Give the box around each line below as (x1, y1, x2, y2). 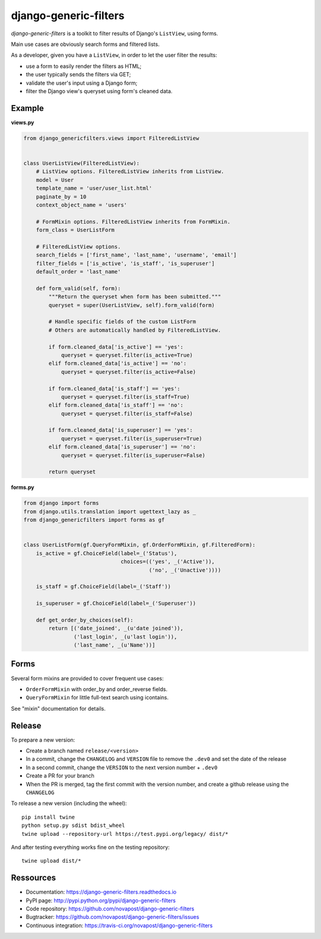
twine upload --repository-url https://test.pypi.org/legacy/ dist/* (21, 830, 229, 837)
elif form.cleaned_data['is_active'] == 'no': (48, 360, 187, 367)
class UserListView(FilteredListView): (23, 160, 140, 166)
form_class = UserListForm (36, 227, 115, 234)
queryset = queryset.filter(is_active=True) (61, 352, 193, 358)
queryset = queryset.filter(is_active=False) (61, 368, 196, 375)
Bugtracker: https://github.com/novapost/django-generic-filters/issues (26, 913, 199, 921)
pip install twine (21, 814, 75, 820)
